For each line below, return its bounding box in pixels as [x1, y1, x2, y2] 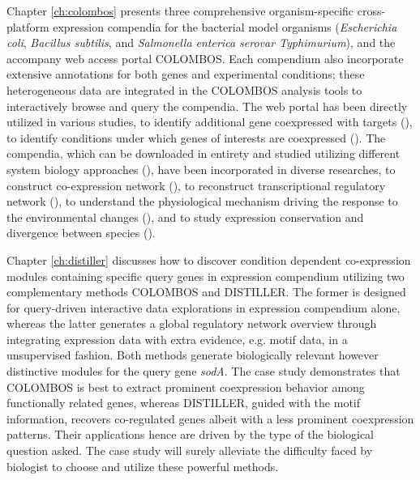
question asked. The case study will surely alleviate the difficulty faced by [6, 442, 373, 459]
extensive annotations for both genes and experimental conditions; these [6, 66, 365, 83]
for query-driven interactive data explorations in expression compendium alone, [6, 299, 401, 316]
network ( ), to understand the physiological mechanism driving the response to [6, 193, 398, 210]
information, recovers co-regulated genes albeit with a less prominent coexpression [6, 410, 414, 427]
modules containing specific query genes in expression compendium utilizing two [6, 267, 405, 284]
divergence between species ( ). [6, 224, 156, 241]
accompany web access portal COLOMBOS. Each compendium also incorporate [6, 49, 404, 66]
